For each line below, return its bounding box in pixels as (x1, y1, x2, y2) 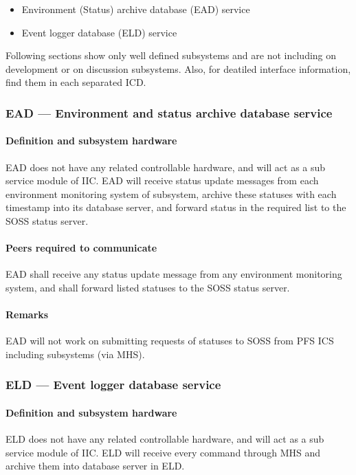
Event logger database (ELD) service (21, 25, 177, 39)
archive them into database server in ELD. (5, 459, 185, 473)
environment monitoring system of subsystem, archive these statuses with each (5, 186, 337, 201)
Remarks (5, 307, 49, 322)
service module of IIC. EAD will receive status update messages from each (5, 173, 319, 188)
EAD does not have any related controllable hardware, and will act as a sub (5, 159, 326, 174)
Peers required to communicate (5, 241, 157, 255)
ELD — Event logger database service (5, 376, 221, 393)
